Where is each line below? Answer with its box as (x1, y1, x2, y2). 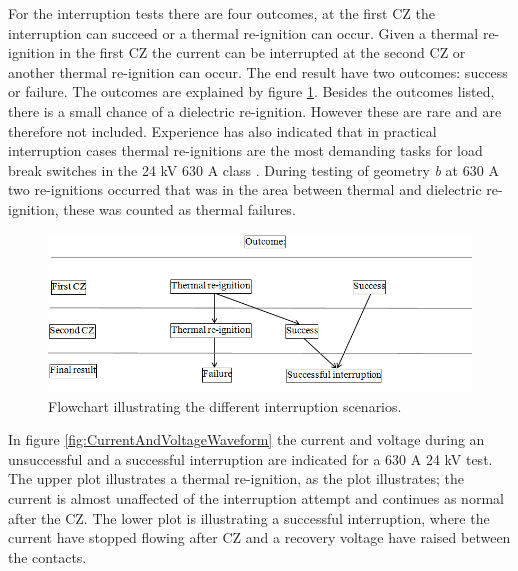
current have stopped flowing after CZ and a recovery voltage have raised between (8, 527, 511, 548)
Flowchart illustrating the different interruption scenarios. (48, 395, 402, 416)
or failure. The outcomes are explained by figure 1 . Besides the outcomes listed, (8, 81, 495, 102)
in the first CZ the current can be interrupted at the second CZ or (59, 42, 466, 63)
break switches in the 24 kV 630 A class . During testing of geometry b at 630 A (8, 159, 499, 180)
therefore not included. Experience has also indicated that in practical (8, 120, 437, 141)
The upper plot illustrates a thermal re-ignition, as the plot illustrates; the (8, 468, 464, 489)
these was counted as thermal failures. (63, 198, 296, 219)
